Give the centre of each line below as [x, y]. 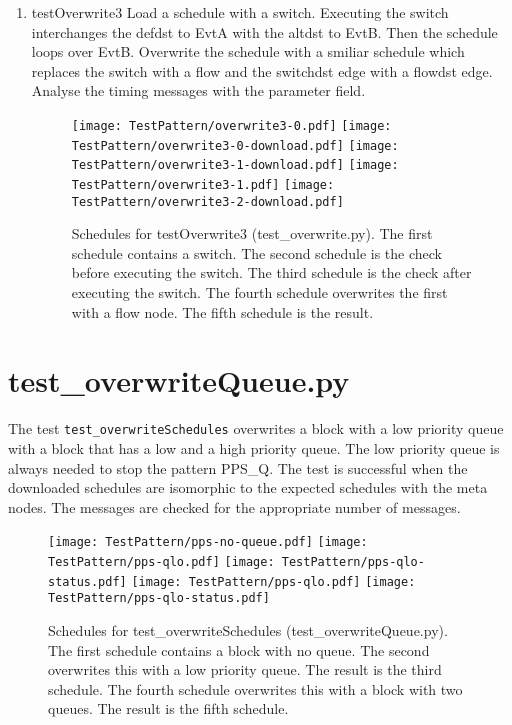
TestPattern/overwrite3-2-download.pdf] [207, 201]
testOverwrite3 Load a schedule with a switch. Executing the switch [240, 12]
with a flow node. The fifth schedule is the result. [222, 311]
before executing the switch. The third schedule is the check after [271, 272]
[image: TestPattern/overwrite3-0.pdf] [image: [231, 125]
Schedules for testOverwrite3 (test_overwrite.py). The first [252, 233]
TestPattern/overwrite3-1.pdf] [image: [203, 184]
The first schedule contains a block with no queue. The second [239, 649]
